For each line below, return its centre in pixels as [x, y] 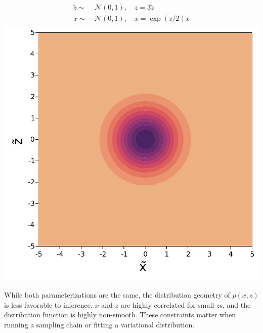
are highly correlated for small [167, 304]
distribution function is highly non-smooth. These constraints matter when [120, 315]
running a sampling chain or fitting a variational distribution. [99, 324]
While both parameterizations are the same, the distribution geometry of [117, 295]
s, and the [235, 304]
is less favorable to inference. [48, 304]
